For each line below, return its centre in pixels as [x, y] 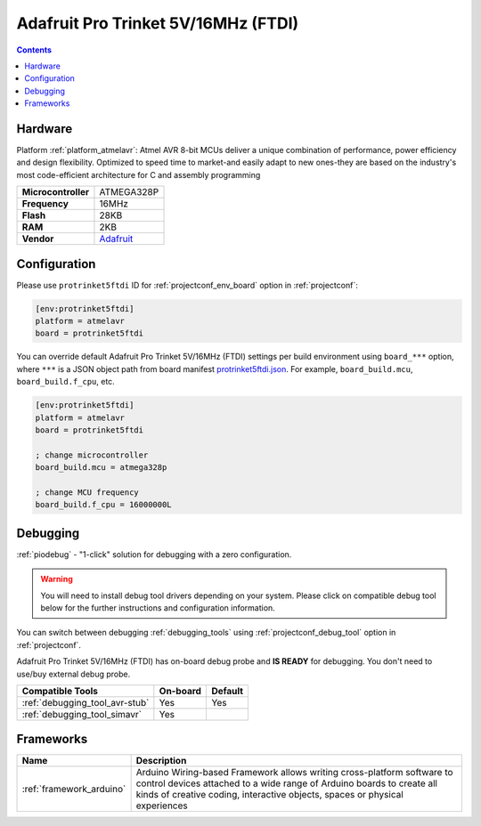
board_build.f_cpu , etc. [65, 382]
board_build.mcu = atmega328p [101, 468]
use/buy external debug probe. [73, 674]
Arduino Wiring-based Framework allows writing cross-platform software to [294, 773]
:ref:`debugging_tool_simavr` [82, 714]
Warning [57, 579]
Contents [34, 50]
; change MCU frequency [87, 492]
